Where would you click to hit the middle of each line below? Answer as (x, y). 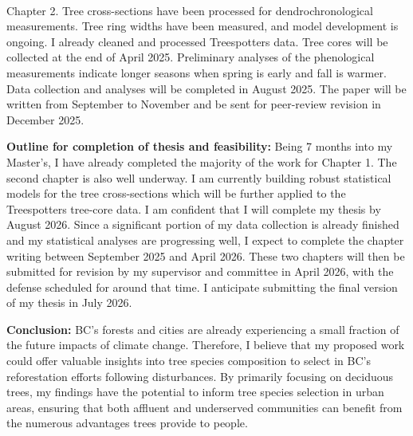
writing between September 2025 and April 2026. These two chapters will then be (206, 255)
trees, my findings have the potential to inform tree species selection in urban (195, 392)
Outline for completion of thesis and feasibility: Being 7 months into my (200, 146)
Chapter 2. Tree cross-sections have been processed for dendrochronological (190, 10)
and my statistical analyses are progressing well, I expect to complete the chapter (205, 240)
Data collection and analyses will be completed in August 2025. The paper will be (206, 88)
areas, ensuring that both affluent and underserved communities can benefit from (205, 407)
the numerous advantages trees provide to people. (127, 423)
